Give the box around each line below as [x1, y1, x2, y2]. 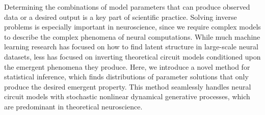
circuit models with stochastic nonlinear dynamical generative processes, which [4, 91, 250, 102]
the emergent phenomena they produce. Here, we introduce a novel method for [4, 61, 250, 72]
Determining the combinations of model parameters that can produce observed [4, 2, 250, 12]
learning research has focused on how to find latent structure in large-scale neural [4, 41, 258, 52]
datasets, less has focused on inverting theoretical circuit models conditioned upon [4, 51, 261, 62]
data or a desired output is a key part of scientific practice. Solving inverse [4, 11, 237, 22]
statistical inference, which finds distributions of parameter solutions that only [4, 71, 249, 82]
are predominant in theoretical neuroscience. [4, 101, 143, 111]
